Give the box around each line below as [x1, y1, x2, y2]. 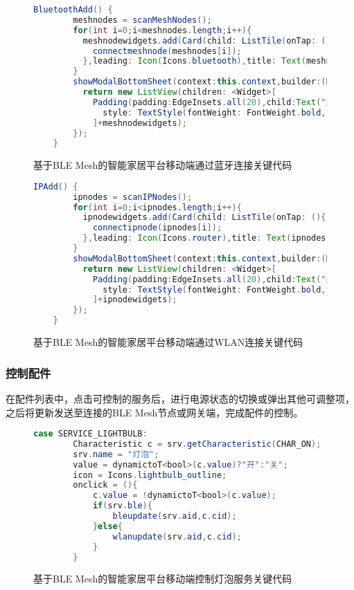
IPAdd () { [33, 181, 78, 192]
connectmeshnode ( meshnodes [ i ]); [92, 46, 242, 56]
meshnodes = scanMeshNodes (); [73, 15, 212, 25]
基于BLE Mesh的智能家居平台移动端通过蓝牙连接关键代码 [33, 158, 292, 172]
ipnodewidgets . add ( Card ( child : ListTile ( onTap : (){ [82, 212, 326, 223]
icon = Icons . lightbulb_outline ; [73, 470, 227, 480]
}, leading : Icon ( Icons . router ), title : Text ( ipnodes [82, 233, 326, 243]
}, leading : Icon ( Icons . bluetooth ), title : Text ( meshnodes [82, 56, 351, 66]
